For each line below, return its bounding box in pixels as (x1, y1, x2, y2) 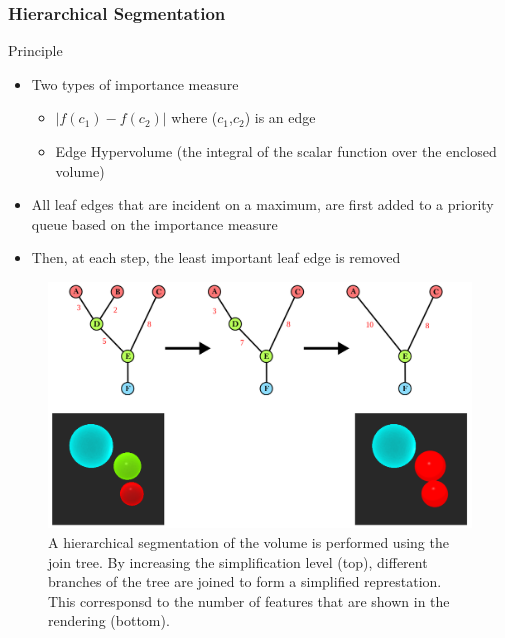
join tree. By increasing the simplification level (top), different (48, 551, 428, 572)
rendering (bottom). (48, 610, 170, 631)
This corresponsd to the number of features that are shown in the (48, 590, 450, 611)
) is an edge (244, 107, 316, 128)
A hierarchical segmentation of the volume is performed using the (48, 531, 449, 552)
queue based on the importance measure (31, 213, 278, 234)
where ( (171, 107, 218, 128)
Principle (8, 40, 63, 61)
